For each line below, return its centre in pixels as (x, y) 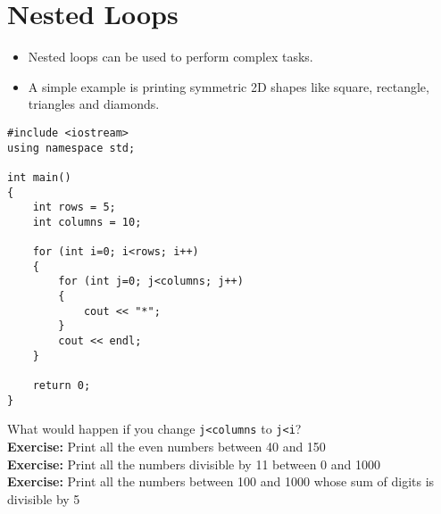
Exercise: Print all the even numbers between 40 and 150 (166, 447)
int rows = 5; (74, 207)
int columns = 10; (87, 222)
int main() (39, 177)
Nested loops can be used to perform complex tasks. (171, 57)
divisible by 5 (44, 498)
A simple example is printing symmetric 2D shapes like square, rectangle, (229, 86)
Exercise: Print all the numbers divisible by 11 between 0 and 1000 (194, 464)
